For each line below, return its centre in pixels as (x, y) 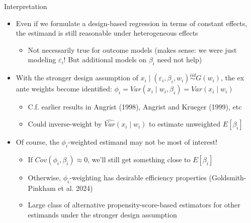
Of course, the (37, 142)
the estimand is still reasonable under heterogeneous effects (107, 33)
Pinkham (42, 188)
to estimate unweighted (185, 124)
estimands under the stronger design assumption (102, 214)
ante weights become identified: (64, 89)
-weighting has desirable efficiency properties (138, 177)
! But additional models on (105, 60)
